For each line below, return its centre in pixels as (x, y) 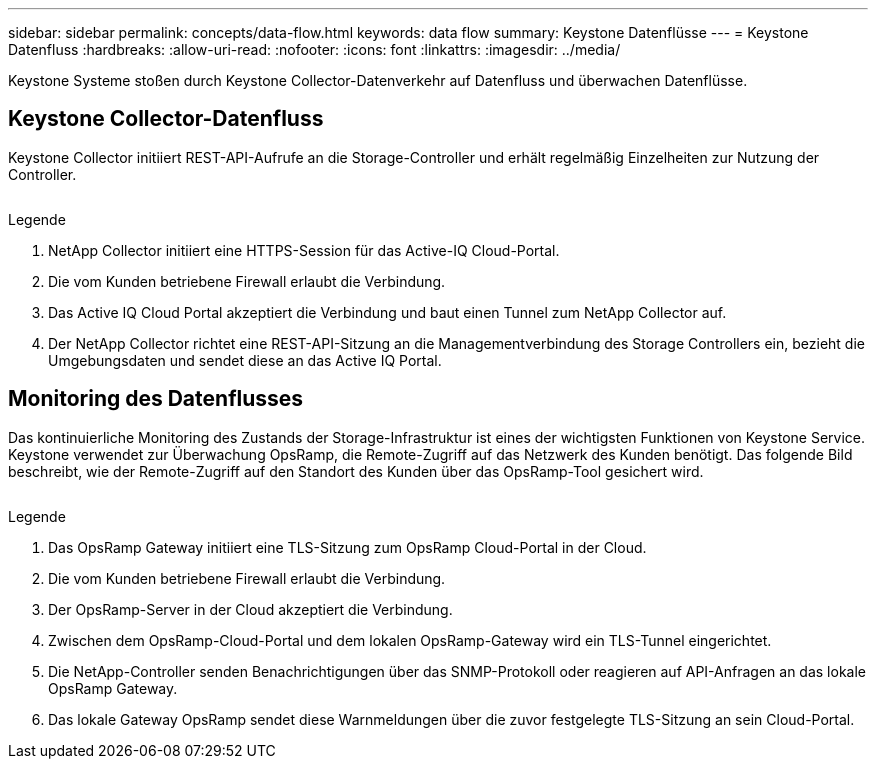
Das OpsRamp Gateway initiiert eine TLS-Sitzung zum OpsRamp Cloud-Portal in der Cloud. (347, 547)
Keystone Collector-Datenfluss (166, 119)
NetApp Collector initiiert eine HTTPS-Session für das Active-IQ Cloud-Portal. (304, 250)
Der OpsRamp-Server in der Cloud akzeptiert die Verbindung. (250, 609)
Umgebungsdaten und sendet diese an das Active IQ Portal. (245, 360)
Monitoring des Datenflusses (156, 399)
